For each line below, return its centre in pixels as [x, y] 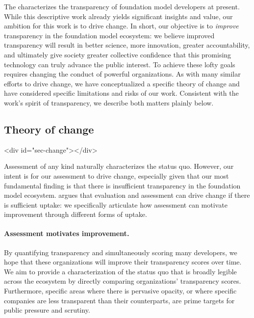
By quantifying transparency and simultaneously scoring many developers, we [121, 252]
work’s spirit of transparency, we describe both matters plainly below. [109, 102]
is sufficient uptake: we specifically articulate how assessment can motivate [116, 204]
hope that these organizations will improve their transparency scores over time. [123, 262]
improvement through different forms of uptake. [76, 214]
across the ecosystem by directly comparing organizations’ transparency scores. [123, 281]
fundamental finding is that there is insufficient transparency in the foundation [122, 185]
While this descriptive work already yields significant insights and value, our [118, 16]
